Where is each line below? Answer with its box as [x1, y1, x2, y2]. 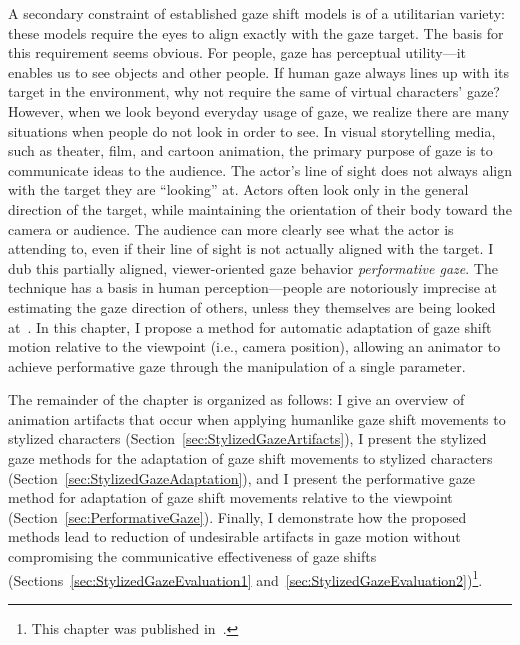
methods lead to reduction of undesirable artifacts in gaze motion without [8, 526, 461, 547]
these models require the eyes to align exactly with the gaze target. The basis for [8, 22, 504, 43]
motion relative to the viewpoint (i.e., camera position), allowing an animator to [8, 336, 501, 357]
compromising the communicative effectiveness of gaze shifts [8, 546, 377, 567]
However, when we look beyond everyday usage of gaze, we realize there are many [8, 100, 510, 121]
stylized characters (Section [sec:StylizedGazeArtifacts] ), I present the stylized [8, 428, 487, 449]
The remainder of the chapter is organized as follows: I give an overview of [8, 389, 465, 410]
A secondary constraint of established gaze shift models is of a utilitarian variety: [8, 3, 505, 23]
